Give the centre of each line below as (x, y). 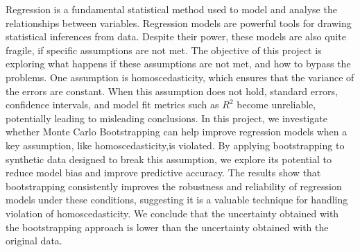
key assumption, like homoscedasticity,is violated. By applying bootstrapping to (175, 145)
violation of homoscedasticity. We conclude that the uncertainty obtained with (172, 213)
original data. (34, 241)
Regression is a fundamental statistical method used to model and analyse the (171, 9)
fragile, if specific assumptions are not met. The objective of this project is (164, 50)
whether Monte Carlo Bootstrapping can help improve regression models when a (177, 132)
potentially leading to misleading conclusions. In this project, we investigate (166, 118)
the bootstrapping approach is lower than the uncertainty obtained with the (167, 227)
